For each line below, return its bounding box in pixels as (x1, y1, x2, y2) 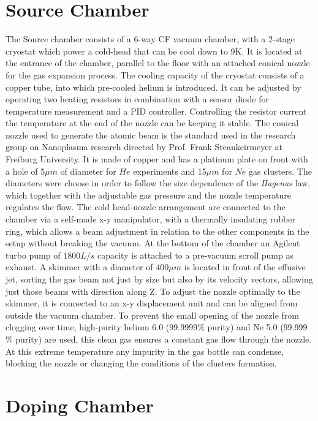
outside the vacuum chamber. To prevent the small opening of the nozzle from (6, 308, 299, 321)
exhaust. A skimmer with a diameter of (6, 260, 153, 273)
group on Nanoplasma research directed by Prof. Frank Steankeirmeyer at (6, 140, 282, 153)
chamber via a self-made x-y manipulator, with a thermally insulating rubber (6, 213, 295, 226)
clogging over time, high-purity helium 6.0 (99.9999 (6, 320, 198, 333)
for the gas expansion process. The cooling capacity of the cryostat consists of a (6, 68, 305, 81)
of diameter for (60, 164, 116, 177)
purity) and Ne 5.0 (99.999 (207, 320, 308, 333)
